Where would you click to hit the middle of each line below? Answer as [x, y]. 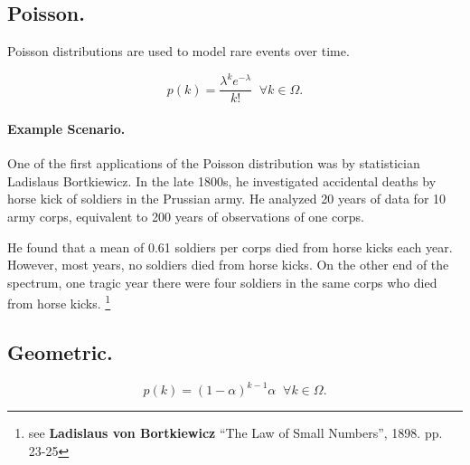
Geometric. [60, 351]
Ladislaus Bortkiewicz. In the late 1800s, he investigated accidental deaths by [222, 180]
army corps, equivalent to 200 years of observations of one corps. [186, 216]
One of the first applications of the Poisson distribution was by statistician [214, 163]
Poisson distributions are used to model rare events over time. [179, 51]
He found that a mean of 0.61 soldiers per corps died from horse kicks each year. [230, 247]
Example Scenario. [66, 128]
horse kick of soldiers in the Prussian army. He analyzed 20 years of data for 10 [227, 199]
